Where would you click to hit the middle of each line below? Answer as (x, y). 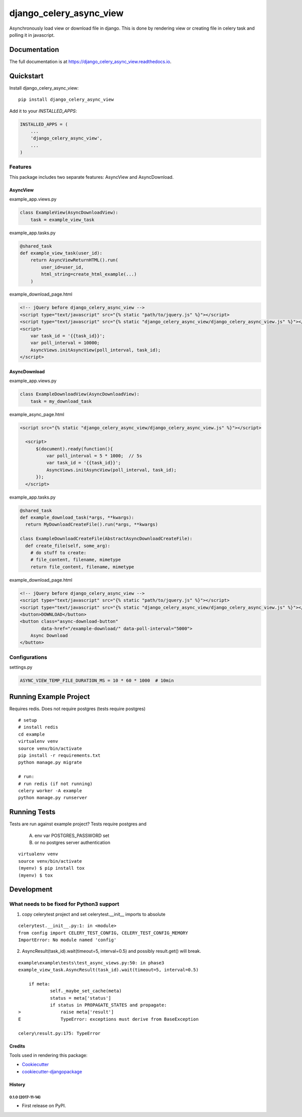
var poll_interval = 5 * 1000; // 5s (94, 456)
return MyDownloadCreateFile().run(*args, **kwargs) (92, 525)
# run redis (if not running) (56, 784)
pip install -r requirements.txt (59, 756)
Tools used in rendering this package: (48, 1056)
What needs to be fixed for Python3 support (64, 904)
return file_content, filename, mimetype (82, 567)
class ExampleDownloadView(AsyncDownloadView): (80, 394)
